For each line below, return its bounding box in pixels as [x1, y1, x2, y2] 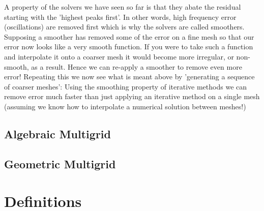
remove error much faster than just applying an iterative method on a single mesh [4, 91, 260, 102]
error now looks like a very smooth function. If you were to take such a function [4, 41, 253, 52]
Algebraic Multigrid [4, 126, 111, 141]
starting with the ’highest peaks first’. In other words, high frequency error [4, 11, 237, 22]
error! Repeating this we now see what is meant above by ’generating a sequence [4, 71, 255, 82]
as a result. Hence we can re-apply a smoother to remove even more [31, 61, 242, 72]
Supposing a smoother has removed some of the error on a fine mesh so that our [4, 31, 254, 42]
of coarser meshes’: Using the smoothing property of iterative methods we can [4, 81, 247, 92]
